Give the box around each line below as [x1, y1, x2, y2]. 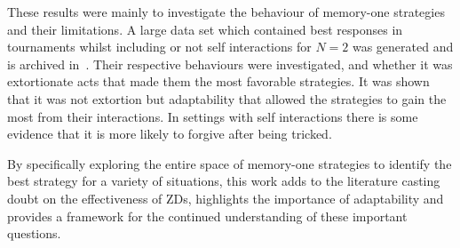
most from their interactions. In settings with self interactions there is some [7, 107, 418, 125]
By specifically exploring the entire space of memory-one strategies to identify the [7, 154, 452, 172]
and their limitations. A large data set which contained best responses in [7, 20, 403, 38]
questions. [7, 224, 61, 243]
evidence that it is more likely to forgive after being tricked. [7, 124, 332, 143]
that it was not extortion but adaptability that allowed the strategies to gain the [7, 89, 447, 108]
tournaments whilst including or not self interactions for [7, 37, 312, 56]
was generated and [352, 37, 454, 56]
